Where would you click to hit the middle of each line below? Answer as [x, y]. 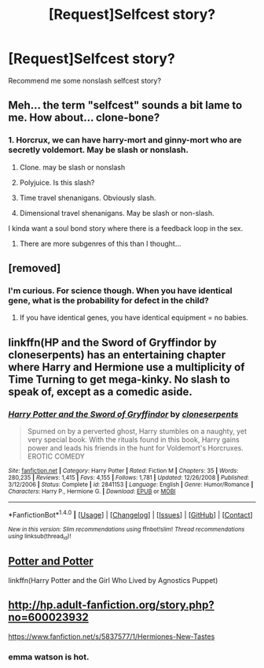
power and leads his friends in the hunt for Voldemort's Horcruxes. [135, 448]
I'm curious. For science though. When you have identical [120, 291]
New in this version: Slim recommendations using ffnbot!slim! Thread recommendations [126, 529]
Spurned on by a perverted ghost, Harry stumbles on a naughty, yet [137, 431]
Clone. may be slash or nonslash [72, 167]
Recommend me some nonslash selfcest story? [85, 80]
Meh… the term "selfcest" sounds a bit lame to [125, 105]
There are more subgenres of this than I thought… [100, 243]
